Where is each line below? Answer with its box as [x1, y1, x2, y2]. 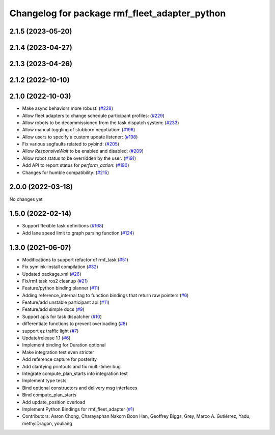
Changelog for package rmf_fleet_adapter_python [9, 8, 226, 19]
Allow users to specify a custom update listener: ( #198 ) [22, 134, 138, 140]
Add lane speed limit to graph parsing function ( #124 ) [22, 229, 134, 236]
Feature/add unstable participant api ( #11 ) [22, 299, 109, 305]
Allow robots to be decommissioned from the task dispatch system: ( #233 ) [22, 120, 179, 126]
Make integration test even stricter [22, 349, 94, 355]
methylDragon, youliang [22, 420, 72, 426]
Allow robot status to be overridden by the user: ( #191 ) [22, 155, 136, 161]
